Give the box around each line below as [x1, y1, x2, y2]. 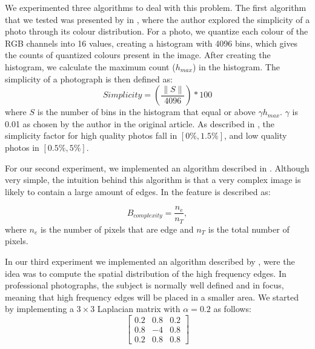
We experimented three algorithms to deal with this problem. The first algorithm [5, 1, 307, 13]
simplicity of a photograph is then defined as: [5, 72, 173, 85]
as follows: [213, 302, 251, 315]
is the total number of [208, 222, 290, 235]
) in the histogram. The [192, 60, 280, 73]
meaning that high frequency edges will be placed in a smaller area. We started [5, 290, 299, 303]
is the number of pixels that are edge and [40, 222, 194, 235]
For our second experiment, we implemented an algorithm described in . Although [5, 161, 310, 174]
